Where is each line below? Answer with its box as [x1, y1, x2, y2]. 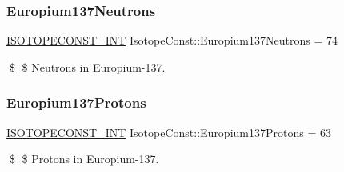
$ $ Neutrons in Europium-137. [9, 58, 166, 75]
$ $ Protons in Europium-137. [9, 150, 159, 167]
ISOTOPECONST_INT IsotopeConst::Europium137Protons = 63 [6, 123, 331, 140]
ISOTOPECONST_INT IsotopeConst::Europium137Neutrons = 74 [6, 32, 338, 49]
